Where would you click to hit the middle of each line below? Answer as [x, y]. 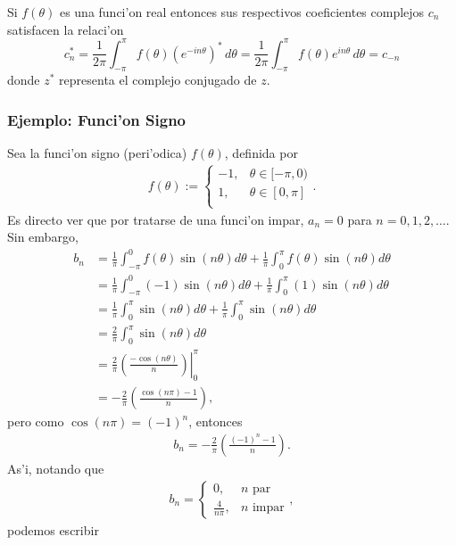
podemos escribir [53, 529]
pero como [36, 421]
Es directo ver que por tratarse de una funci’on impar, [156, 219]
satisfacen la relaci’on [66, 29]
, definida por [261, 153]
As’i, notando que [56, 468]
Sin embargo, [43, 237]
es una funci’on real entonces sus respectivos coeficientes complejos [242, 12]
